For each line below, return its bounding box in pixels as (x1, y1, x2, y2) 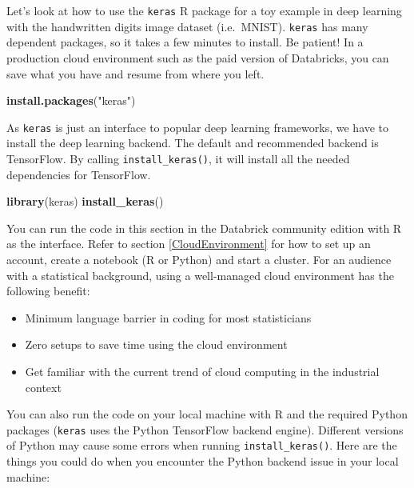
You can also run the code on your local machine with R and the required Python (6, 406, 408, 422)
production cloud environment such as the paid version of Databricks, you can (6, 49, 389, 66)
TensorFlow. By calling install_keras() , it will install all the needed (6, 150, 350, 166)
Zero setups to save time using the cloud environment (25, 336, 288, 353)
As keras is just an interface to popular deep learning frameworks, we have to (6, 118, 389, 135)
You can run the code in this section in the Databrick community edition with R (6, 219, 402, 236)
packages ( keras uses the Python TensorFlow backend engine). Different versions (6, 421, 404, 438)
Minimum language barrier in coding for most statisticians (25, 309, 312, 326)
